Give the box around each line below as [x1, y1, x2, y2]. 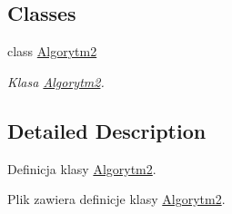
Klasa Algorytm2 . [7, 72, 105, 91]
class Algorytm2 [7, 42, 97, 61]
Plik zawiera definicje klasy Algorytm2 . [7, 190, 226, 209]
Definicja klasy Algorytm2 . [7, 159, 156, 178]
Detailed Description [7, 116, 207, 144]
